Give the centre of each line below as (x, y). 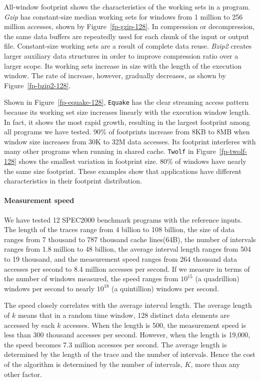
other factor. (23, 374)
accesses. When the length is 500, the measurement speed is (154, 325)
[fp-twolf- (233, 151)
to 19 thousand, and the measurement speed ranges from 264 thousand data (121, 258)
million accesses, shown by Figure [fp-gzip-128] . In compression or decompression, (129, 26)
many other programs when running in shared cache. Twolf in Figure (110, 151)
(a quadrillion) (217, 278)
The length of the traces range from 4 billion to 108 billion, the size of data (119, 229)
